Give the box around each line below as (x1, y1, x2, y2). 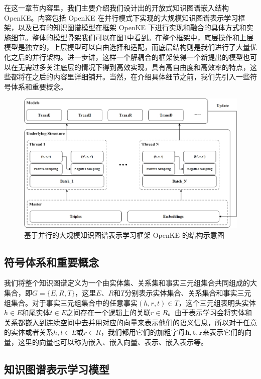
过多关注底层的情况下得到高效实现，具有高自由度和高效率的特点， (32, 61, 250, 72)
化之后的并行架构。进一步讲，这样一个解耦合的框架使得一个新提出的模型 (4, 51, 243, 62)
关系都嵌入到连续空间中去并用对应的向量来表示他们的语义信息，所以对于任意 (4, 317, 257, 327)
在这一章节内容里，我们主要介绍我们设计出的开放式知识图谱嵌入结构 (4, 3, 229, 13)
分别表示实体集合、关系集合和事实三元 (124, 287, 251, 298)
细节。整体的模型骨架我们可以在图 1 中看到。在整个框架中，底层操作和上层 (11, 32, 253, 42)
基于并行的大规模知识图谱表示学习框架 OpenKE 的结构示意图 (24, 229, 224, 240)
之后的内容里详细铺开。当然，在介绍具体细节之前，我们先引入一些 (32, 71, 250, 82)
